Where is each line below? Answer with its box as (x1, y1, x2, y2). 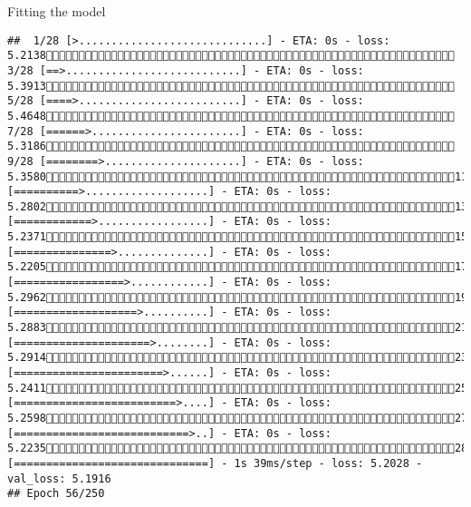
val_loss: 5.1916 (7, 472, 111, 485)
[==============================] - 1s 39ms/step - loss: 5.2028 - (7, 456, 423, 470)
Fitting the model (7, 2, 106, 20)
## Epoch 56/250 (7, 487, 105, 501)
